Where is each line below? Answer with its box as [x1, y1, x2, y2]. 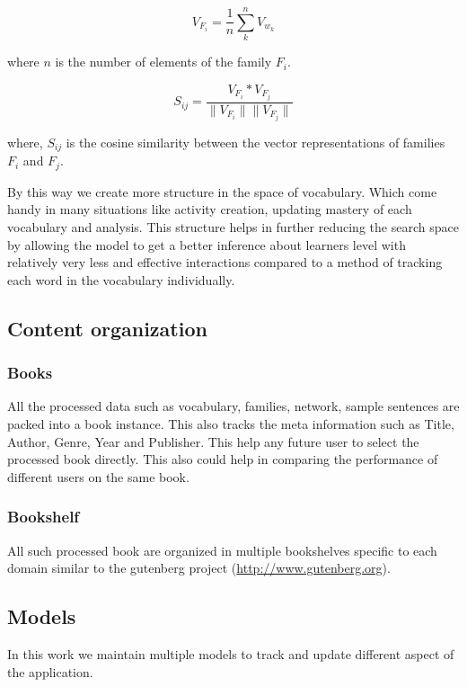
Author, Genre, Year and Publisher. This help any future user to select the [7, 432, 419, 451]
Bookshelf [7, 505, 80, 528]
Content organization [7, 314, 207, 342]
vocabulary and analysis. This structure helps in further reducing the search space [7, 218, 459, 236]
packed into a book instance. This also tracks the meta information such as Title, [7, 415, 454, 433]
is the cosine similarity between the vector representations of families [66, 132, 445, 151]
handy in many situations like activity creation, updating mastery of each [7, 200, 412, 219]
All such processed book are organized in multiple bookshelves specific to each [7, 540, 437, 559]
